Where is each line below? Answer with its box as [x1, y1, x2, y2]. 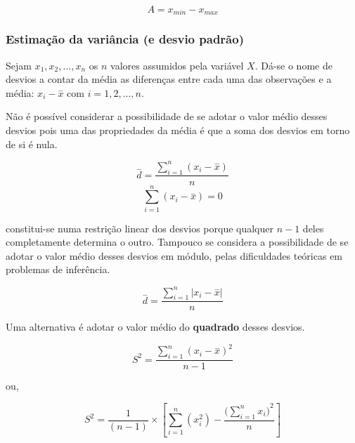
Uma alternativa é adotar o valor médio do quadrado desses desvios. [6, 319, 305, 334]
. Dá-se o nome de [254, 58, 333, 72]
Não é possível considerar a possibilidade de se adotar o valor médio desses [6, 109, 328, 124]
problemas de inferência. [6, 262, 110, 277]
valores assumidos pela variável [110, 58, 244, 72]
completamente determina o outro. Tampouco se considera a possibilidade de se [6, 234, 349, 249]
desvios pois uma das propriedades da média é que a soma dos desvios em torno [6, 123, 350, 138]
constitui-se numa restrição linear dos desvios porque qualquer [6, 220, 273, 235]
